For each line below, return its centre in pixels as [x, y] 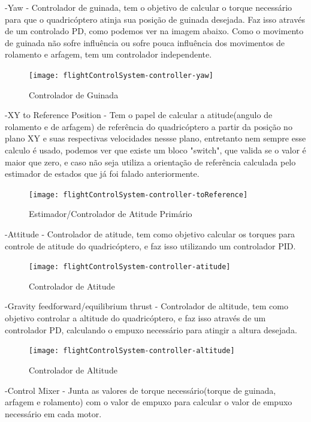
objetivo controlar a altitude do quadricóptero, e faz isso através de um [135, 318]
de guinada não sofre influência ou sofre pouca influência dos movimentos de [145, 42]
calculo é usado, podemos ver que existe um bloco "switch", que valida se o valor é [155, 150]
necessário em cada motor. [53, 413]
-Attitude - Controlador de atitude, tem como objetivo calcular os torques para [150, 234]
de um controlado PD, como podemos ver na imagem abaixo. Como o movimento [154, 31]
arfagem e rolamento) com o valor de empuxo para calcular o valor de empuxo [149, 402]
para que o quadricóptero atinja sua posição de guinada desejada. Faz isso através [155, 19]
